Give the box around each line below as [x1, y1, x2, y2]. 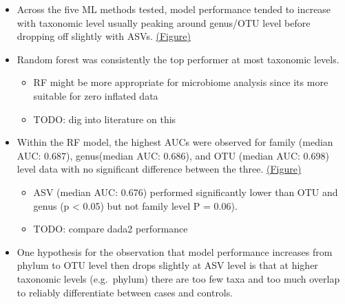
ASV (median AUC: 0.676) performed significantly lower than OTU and [33, 184, 338, 199]
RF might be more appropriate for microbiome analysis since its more [33, 75, 328, 89]
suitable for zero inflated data [33, 88, 158, 102]
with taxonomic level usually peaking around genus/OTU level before [17, 15, 311, 30]
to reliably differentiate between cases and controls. [17, 285, 233, 299]
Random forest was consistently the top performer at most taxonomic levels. [17, 52, 339, 66]
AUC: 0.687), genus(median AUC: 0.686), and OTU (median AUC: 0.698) [17, 148, 329, 162]
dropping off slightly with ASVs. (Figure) [17, 29, 191, 43]
